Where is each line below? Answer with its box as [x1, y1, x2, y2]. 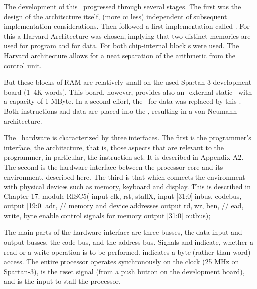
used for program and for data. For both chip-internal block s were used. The [4, 40, 239, 51]
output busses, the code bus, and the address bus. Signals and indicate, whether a [4, 237, 253, 247]
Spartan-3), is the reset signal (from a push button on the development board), [4, 266, 245, 276]
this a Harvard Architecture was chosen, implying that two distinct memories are [4, 30, 251, 41]
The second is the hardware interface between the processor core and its [4, 161, 223, 172]
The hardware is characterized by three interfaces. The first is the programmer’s [4, 132, 251, 143]
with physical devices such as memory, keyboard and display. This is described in [4, 181, 251, 192]
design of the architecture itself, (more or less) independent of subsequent [4, 11, 227, 21]
